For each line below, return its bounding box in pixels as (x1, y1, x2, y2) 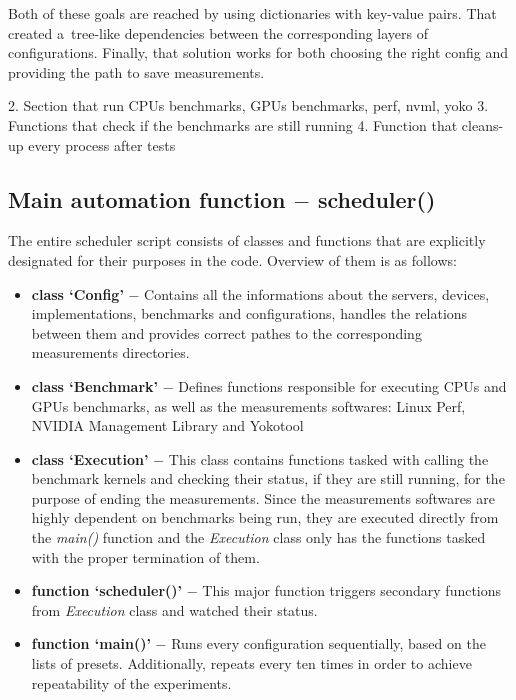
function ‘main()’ (31, 633, 151, 654)
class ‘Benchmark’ (31, 375, 159, 396)
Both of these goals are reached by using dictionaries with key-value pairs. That (8, 3, 497, 23)
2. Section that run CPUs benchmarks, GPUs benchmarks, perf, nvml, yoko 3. (8, 95, 489, 116)
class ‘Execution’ (31, 448, 149, 469)
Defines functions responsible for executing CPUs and (178, 375, 507, 396)
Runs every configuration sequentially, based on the (171, 633, 486, 654)
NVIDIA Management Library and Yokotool (31, 415, 304, 436)
